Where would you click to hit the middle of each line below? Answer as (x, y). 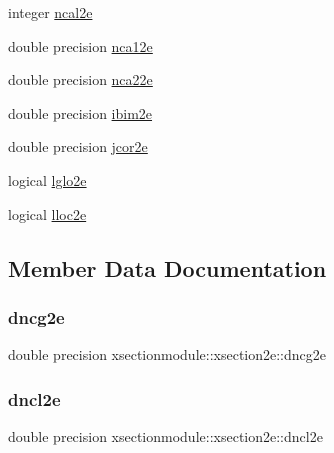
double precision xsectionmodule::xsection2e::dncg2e (167, 354)
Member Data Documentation (167, 267)
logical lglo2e (47, 179)
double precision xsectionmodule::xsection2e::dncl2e (165, 435)
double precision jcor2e (78, 146)
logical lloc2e (47, 213)
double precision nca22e (80, 79)
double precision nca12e (80, 45)
